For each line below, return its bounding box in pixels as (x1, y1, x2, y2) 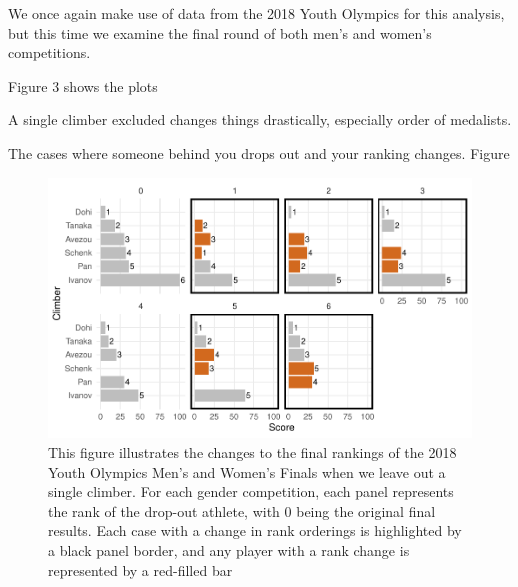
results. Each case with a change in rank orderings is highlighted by (48, 520, 462, 541)
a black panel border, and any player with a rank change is (48, 540, 410, 561)
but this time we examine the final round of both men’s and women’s (8, 22, 432, 43)
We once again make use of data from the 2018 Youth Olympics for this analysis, (8, 3, 505, 23)
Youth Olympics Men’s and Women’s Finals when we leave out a (48, 461, 446, 482)
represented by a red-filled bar (48, 559, 233, 580)
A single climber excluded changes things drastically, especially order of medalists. (8, 109, 512, 130)
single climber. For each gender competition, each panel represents (48, 481, 454, 502)
